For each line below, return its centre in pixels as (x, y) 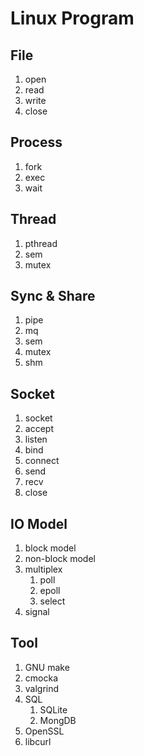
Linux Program (72, 18)
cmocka (41, 678)
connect (42, 461)
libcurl (38, 741)
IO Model (39, 523)
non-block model (60, 559)
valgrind (42, 688)
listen (36, 439)
